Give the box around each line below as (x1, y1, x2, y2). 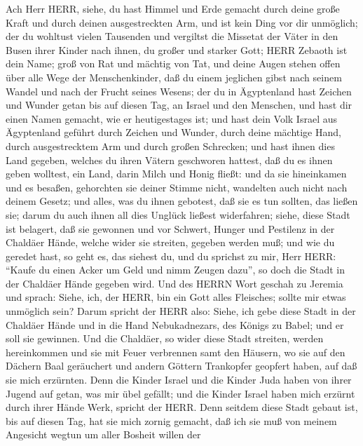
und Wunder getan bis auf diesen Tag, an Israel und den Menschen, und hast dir (6, 97, 352, 112)
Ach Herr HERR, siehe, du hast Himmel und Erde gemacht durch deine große (6, 1, 340, 15)
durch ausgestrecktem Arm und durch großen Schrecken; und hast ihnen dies (6, 138, 335, 153)
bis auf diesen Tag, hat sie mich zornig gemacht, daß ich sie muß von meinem (6, 413, 337, 428)
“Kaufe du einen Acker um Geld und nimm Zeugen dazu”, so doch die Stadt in (6, 262, 345, 277)
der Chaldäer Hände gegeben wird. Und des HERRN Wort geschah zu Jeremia (6, 276, 343, 290)
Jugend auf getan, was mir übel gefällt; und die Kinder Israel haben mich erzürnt (6, 386, 355, 400)
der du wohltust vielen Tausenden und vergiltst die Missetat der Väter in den (6, 29, 338, 43)
